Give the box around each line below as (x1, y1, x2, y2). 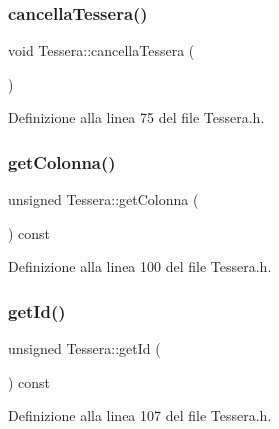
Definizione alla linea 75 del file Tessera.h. (8, 107, 265, 128)
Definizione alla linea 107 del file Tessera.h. (8, 405, 272, 426)
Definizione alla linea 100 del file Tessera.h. (8, 256, 272, 277)
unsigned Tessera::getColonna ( (8, 189, 199, 210)
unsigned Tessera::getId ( (8, 338, 161, 359)
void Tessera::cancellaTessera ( (8, 40, 195, 61)
